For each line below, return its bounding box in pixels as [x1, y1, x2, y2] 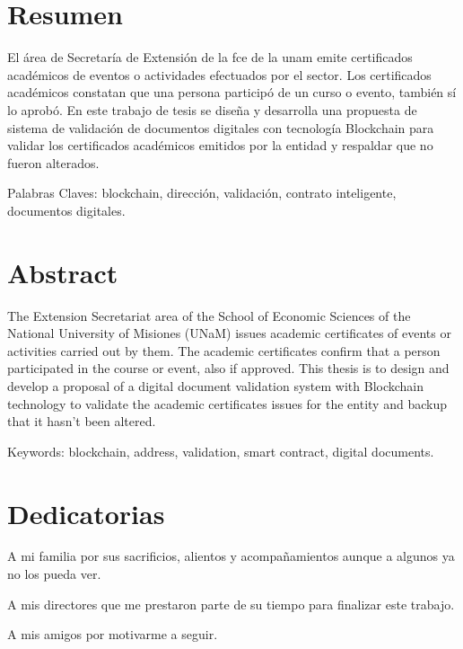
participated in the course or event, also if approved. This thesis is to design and [7, 359, 450, 378]
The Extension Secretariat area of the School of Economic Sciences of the [7, 306, 411, 324]
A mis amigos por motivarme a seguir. [7, 625, 218, 644]
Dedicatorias [7, 494, 165, 531]
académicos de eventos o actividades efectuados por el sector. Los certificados [7, 65, 432, 84]
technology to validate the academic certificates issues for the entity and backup [7, 394, 447, 413]
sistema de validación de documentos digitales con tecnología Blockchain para [7, 118, 434, 137]
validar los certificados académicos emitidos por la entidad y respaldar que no [7, 136, 433, 155]
